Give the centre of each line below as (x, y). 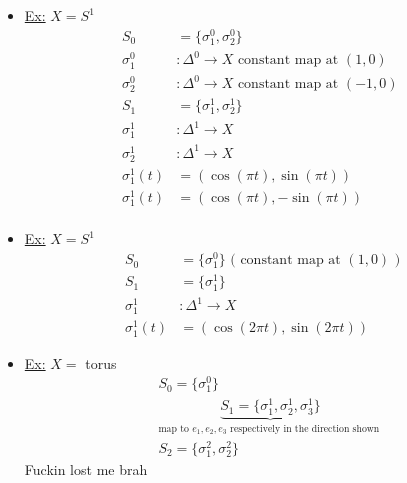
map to (173, 428)
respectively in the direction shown (305, 428)
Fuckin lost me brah (86, 468)
